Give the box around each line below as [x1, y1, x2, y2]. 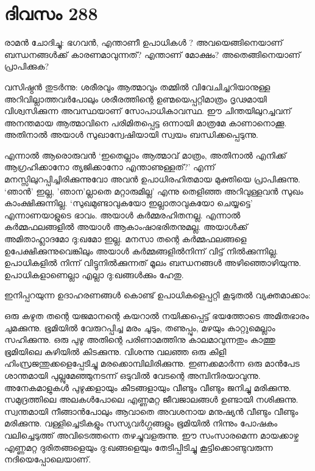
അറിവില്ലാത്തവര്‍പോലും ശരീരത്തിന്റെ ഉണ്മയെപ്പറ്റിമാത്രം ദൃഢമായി [4, 92, 267, 105]
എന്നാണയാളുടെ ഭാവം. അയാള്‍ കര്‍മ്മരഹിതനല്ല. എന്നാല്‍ [4, 208, 241, 221]
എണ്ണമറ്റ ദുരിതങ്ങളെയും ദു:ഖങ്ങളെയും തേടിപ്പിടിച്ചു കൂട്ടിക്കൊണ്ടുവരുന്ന [4, 440, 273, 453]
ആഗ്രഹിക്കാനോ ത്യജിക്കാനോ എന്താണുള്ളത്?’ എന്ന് [4, 160, 215, 173]
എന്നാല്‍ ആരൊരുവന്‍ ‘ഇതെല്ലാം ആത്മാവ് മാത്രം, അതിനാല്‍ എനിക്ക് [4, 148, 286, 161]
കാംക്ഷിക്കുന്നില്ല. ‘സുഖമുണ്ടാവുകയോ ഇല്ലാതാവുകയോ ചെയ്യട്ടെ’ [4, 196, 253, 209]
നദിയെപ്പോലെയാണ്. [4, 453, 91, 466]
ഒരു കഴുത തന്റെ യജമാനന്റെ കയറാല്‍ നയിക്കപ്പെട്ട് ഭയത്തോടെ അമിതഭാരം [4, 309, 310, 322]
